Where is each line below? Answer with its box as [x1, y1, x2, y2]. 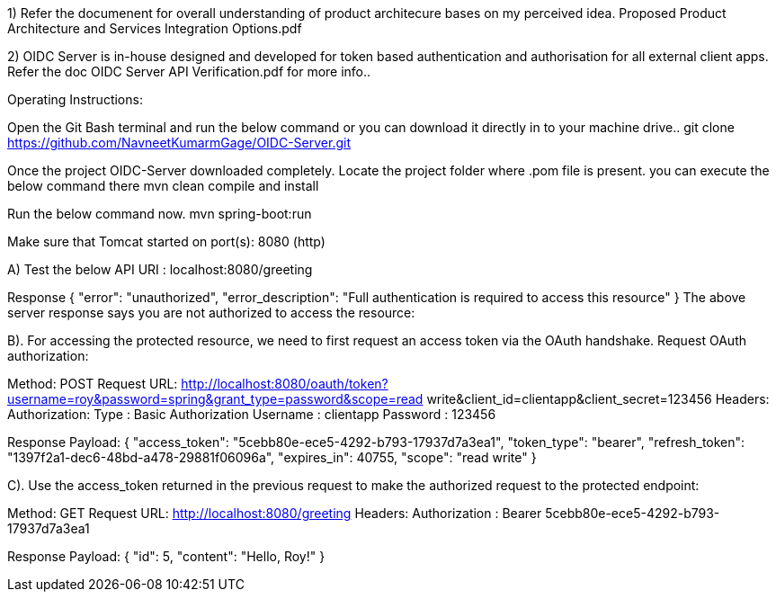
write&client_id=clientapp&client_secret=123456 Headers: [426, 391, 770, 407]
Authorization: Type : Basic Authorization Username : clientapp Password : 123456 [7, 407, 496, 422]
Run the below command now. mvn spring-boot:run [7, 206, 312, 221]
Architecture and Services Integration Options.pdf [7, 21, 302, 36]
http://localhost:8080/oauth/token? [181, 376, 388, 391]
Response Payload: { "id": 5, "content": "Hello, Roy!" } [7, 549, 326, 564]
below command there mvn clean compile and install [7, 178, 319, 193]
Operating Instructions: [7, 92, 143, 107]
